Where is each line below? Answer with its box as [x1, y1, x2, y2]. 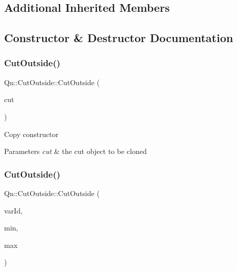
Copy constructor [4, 128, 58, 139]
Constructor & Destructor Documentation [4, 30, 233, 46]
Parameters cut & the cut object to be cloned [4, 146, 147, 157]
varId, [4, 205, 23, 216]
